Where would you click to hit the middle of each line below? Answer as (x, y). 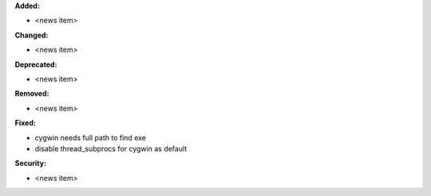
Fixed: (25, 123)
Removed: (32, 94)
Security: (31, 163)
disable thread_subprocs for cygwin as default (111, 148)
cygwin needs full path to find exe (91, 137)
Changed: (32, 35)
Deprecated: (36, 65)
